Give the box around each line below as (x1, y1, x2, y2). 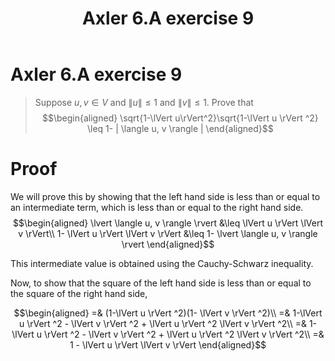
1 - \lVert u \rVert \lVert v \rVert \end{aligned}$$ (69, 338, 267, 351)
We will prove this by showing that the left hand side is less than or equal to (10, 190, 321, 202)
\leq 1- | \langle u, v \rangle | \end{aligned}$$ (87, 122, 274, 134)
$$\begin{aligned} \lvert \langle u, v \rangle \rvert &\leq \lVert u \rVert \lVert (13, 217, 323, 229)
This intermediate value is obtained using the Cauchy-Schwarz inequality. (10, 257, 314, 269)
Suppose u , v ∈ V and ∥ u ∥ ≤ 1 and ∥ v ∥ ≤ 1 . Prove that (34, 96, 254, 108)
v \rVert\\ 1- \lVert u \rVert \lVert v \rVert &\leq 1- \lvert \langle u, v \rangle (18, 227, 318, 239)
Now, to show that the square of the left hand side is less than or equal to (10, 277, 312, 289)
